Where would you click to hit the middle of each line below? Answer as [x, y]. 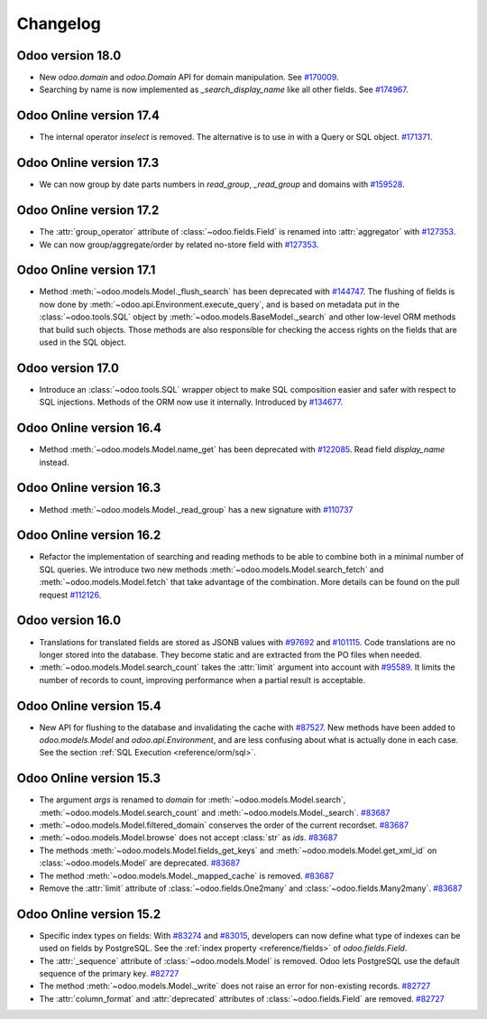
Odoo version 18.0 [69, 56]
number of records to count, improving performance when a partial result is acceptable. [202, 680]
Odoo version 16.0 [69, 621]
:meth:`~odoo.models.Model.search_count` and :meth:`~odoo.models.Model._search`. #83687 [215, 812]
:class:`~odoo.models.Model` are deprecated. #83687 [140, 863]
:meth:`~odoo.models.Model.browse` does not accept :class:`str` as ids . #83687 [188, 838]
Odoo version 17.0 [68, 368]
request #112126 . [70, 595]
